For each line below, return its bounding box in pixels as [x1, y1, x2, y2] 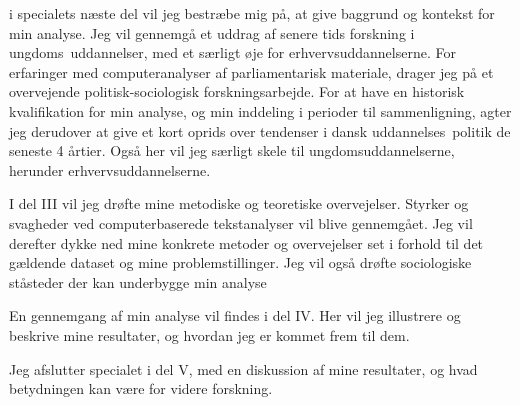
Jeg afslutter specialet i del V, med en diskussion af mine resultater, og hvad [9, 358, 478, 379]
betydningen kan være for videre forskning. [9, 378, 273, 399]
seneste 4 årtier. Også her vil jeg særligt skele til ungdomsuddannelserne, [9, 140, 455, 161]
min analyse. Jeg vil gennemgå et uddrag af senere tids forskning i [9, 22, 415, 43]
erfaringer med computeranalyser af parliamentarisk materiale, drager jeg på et [9, 61, 494, 82]
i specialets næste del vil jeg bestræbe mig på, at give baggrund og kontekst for [9, 3, 495, 23]
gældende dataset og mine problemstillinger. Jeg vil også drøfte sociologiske [9, 252, 472, 273]
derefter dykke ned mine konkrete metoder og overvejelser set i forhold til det [9, 232, 484, 253]
